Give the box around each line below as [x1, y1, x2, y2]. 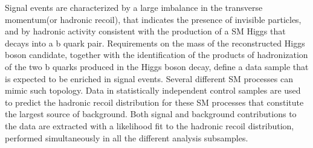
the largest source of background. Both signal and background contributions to [5, 108, 297, 120]
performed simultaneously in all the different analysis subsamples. [5, 131, 248, 144]
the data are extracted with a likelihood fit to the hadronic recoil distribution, [5, 119, 294, 132]
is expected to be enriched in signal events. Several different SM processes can [5, 72, 293, 85]
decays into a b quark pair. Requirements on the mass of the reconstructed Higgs [5, 36, 305, 49]
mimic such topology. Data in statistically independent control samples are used [5, 84, 301, 97]
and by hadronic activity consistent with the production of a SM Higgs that [5, 25, 286, 37]
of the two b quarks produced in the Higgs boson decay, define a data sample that [5, 60, 309, 72]
